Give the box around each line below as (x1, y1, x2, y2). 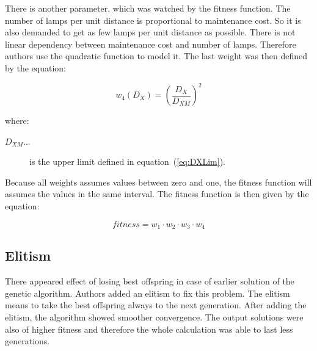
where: (5, 114, 29, 127)
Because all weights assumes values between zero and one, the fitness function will (5, 175, 312, 188)
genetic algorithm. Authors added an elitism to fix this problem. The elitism (5, 286, 290, 299)
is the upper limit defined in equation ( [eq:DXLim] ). (29, 155, 226, 168)
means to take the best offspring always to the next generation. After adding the (5, 299, 307, 311)
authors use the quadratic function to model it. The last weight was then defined (5, 49, 308, 62)
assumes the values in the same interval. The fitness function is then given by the (5, 187, 309, 200)
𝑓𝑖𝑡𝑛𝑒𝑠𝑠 (112, 220, 140, 229)
